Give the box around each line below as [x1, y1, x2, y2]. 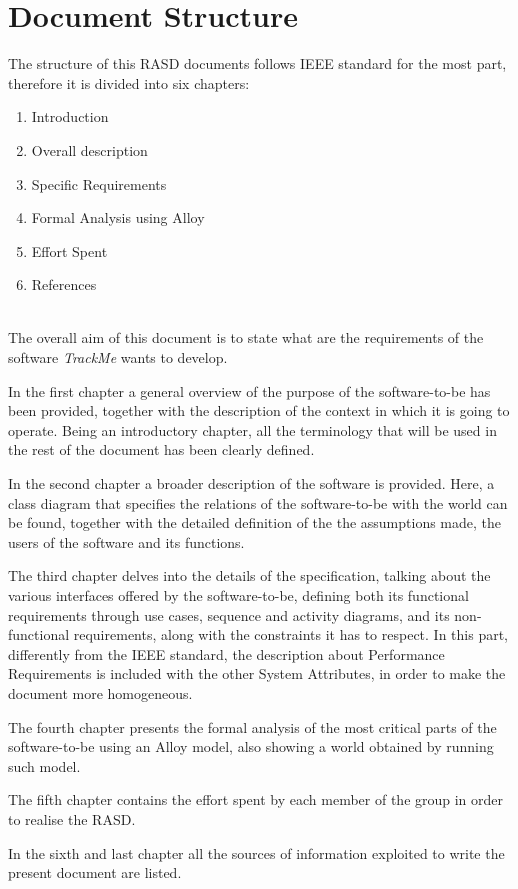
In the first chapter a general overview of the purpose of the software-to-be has [8, 380, 491, 401]
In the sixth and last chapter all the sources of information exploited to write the [8, 842, 505, 863]
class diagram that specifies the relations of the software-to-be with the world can [8, 492, 508, 513]
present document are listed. [8, 862, 182, 883]
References [31, 274, 97, 295]
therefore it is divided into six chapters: [8, 72, 250, 93]
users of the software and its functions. [8, 531, 245, 552]
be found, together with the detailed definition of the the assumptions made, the [8, 512, 502, 533]
